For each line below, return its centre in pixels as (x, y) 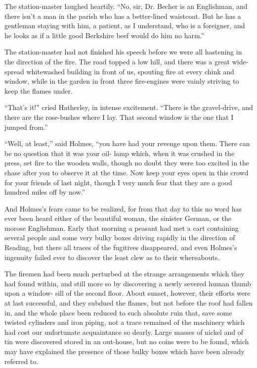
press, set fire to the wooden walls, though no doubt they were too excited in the (127, 163)
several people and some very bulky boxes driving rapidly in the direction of (120, 237)
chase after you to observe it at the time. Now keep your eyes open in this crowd (127, 172)
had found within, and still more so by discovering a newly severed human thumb (128, 283)
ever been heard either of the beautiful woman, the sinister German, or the (118, 218)
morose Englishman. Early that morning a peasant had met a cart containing (122, 228)
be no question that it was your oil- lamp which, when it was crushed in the (120, 153)
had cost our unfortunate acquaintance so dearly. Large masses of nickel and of (124, 332)
